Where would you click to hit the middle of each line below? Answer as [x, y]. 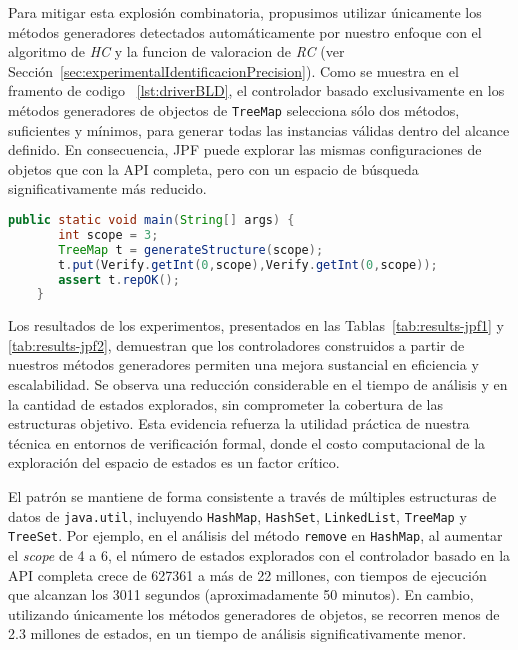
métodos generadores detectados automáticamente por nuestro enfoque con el [245, 31]
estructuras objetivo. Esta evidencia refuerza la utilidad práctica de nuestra [239, 423]
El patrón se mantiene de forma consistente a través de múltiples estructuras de [252, 496]
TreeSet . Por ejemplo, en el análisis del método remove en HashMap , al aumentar [255, 535]
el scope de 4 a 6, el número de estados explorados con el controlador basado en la [259, 554]
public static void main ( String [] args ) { [151, 220]
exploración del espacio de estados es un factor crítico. [174, 462]
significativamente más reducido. [107, 188]
